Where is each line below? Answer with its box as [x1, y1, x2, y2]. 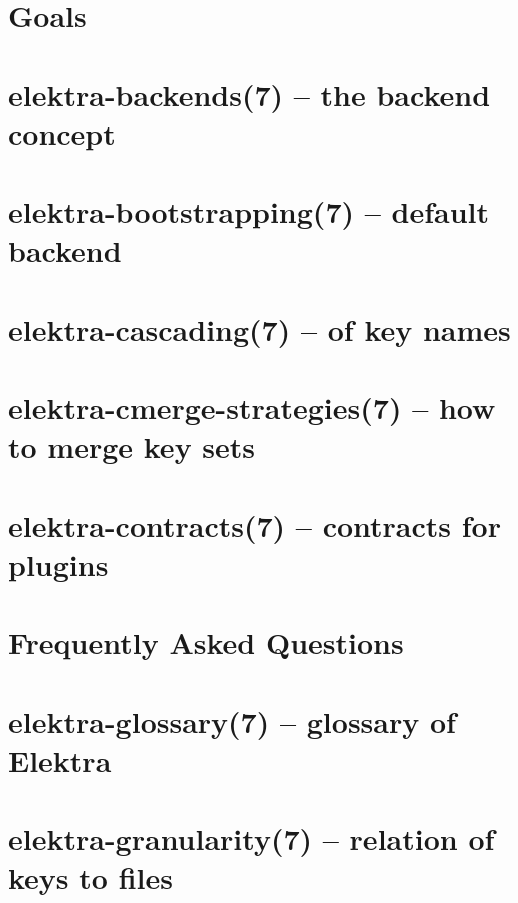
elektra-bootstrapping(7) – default [8, 191, 490, 232]
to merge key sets [8, 426, 256, 467]
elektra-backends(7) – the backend [8, 73, 491, 114]
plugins [8, 543, 109, 584]
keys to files [8, 857, 173, 898]
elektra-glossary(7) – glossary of [8, 700, 456, 741]
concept [8, 112, 116, 153]
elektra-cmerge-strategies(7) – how [8, 387, 496, 428]
